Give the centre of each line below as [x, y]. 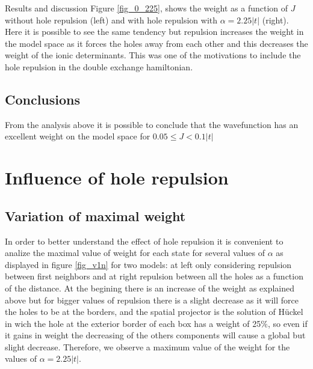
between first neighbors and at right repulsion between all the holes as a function [154, 276]
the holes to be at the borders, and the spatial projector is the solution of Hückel [154, 312]
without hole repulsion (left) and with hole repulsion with [111, 20]
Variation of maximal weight [95, 215]
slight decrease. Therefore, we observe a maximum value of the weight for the [147, 346]
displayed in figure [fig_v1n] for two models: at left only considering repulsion [148, 264]
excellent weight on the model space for [78, 136]
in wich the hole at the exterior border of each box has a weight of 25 [133, 323]
